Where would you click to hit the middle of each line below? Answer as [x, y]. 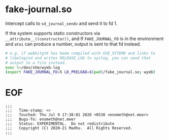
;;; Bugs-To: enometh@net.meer [41, 119]
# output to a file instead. [36, 63]
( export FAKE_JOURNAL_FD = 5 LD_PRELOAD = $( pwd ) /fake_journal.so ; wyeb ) [80, 72]
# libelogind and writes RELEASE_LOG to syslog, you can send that [78, 58]
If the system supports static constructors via [53, 33]
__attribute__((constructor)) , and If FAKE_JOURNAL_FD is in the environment [84, 39]
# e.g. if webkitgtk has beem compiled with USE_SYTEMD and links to [80, 53]
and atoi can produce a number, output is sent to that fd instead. [73, 44]
